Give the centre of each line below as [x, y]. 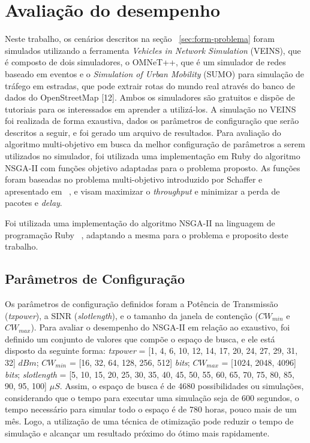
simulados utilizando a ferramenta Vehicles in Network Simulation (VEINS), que [153, 50]
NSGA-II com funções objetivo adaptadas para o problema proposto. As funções [153, 167]
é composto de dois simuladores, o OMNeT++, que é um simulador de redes [145, 62]
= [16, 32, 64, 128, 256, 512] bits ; [130, 362]
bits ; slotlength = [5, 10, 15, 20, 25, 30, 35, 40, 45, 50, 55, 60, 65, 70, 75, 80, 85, [150, 374]
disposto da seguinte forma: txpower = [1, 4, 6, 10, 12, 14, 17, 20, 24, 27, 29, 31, [151, 351]
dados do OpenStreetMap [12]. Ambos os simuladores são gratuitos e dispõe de [150, 97]
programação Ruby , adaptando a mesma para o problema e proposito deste [147, 234]
